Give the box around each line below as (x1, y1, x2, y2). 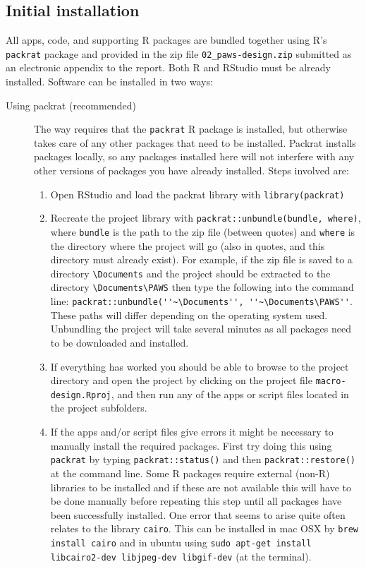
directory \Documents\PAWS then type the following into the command (50, 280, 354, 294)
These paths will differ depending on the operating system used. (50, 307, 328, 322)
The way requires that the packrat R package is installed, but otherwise (34, 121, 348, 136)
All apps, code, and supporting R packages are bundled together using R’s (6, 32, 327, 47)
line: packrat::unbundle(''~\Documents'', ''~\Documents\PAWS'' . (50, 294, 353, 309)
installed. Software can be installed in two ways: (6, 74, 213, 89)
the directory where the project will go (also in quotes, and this (50, 238, 325, 253)
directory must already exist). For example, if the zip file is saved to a (50, 252, 353, 267)
